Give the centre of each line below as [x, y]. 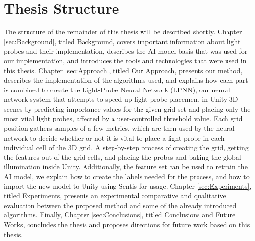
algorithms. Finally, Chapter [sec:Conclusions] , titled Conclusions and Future [120, 215]
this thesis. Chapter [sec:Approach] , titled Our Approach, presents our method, [123, 70]
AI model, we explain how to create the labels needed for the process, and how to [127, 176]
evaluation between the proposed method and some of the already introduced [120, 205]
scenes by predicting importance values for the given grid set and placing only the [127, 108]
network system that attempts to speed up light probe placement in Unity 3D [121, 99]
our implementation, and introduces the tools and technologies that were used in [125, 60]
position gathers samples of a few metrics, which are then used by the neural [119, 128]
